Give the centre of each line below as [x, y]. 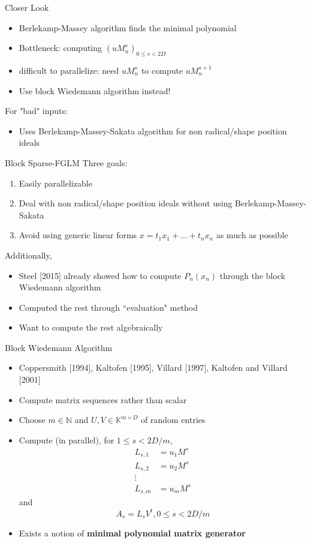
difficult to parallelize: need [69, 70]
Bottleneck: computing [61, 48]
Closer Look [27, 7]
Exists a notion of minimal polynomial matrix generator [132, 532]
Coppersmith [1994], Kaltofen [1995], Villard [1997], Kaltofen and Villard [153, 367]
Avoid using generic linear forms [78, 235]
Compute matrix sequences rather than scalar [103, 399]
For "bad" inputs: [36, 111]
